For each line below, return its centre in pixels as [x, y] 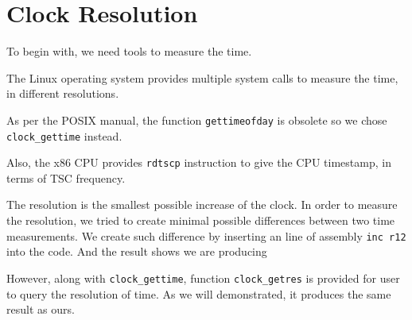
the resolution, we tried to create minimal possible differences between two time [201, 220]
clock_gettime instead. [64, 135]
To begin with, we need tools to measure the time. [129, 51]
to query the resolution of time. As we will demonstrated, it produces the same [199, 293]
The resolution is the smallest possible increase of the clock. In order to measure [202, 204]
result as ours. [41, 309]
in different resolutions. [63, 93]
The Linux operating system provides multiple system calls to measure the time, [202, 77]
